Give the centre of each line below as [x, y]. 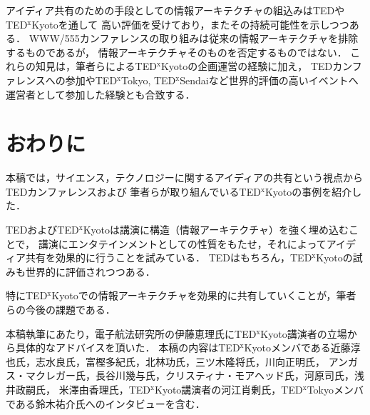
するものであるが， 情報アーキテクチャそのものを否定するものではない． [176, 52]
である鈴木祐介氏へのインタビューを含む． [106, 403]
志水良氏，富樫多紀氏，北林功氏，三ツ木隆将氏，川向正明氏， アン [192, 361]
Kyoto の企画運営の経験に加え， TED [247, 66]
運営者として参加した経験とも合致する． [101, 94]
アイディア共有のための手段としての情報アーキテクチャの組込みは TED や [175, 10]
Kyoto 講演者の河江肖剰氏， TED [228, 389]
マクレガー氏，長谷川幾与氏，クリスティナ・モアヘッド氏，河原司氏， [190, 375]
